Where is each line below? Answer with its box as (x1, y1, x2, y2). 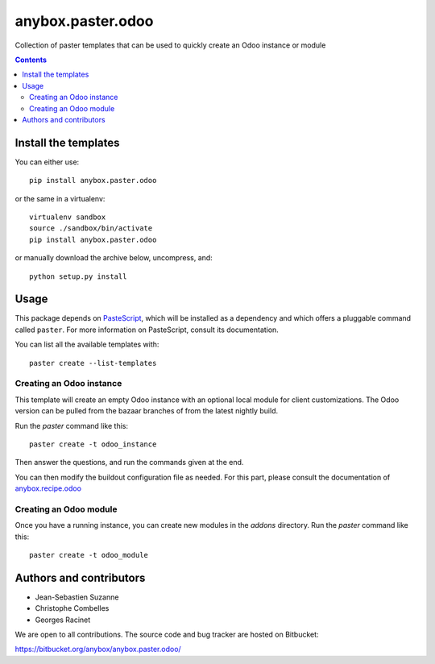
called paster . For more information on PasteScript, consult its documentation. (14, 325, 280, 334)
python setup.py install (29, 272, 127, 281)
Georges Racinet (35, 615, 91, 625)
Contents (14, 55, 48, 64)
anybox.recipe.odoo (14, 483, 82, 493)
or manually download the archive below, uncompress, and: (14, 253, 213, 263)
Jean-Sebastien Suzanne (35, 592, 119, 602)
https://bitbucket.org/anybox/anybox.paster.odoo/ (14, 645, 181, 654)
